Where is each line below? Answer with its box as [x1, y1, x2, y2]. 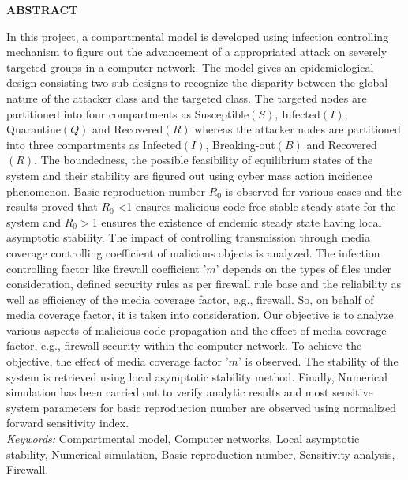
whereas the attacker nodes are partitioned [194, 121, 401, 137]
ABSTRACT [6, 2, 78, 17]
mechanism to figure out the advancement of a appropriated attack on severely [6, 43, 387, 60]
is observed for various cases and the [225, 182, 402, 199]
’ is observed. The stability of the [238, 353, 399, 369]
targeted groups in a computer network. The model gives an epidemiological [6, 58, 374, 75]
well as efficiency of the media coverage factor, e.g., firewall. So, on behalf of [6, 291, 374, 307]
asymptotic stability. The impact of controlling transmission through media [6, 229, 370, 246]
